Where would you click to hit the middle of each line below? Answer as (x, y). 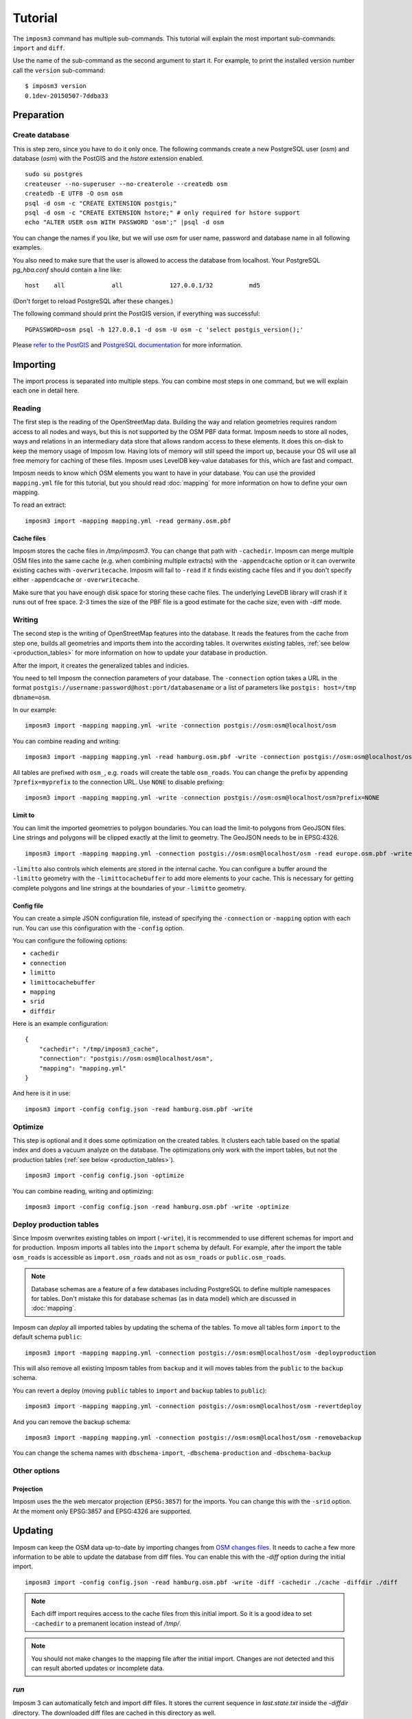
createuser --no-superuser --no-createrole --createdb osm (126, 184)
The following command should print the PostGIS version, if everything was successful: (136, 314)
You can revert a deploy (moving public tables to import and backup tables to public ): (140, 1390)
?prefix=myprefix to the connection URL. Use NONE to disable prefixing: (118, 782)
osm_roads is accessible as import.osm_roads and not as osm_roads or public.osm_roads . (149, 1257)
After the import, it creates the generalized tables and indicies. (101, 665)
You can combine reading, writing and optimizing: (83, 1191)
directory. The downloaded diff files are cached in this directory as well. (114, 1713)
